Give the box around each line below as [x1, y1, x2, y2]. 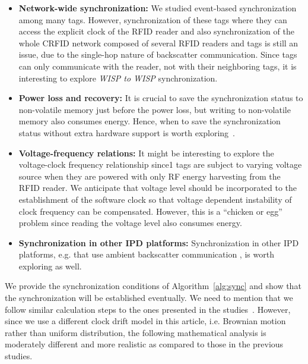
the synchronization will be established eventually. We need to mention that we [5, 291, 293, 304]
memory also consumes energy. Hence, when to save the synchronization [18, 115, 281, 127]
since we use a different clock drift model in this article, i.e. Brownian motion [5, 315, 286, 327]
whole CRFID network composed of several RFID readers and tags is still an [18, 36, 299, 49]
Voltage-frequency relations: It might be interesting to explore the [18, 146, 274, 159]
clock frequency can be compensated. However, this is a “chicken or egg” [18, 205, 282, 217]
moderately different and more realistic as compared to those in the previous [5, 338, 284, 350]
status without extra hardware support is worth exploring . [18, 126, 236, 139]
